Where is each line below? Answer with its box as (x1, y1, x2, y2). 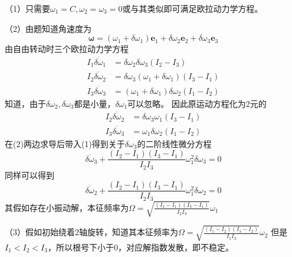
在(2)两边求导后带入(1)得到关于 (5, 137, 125, 149)
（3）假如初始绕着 (5, 226, 75, 238)
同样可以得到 (5, 168, 54, 181)
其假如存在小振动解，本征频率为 (5, 201, 129, 213)
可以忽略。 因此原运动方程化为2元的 (127, 97, 267, 109)
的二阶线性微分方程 (137, 137, 212, 149)
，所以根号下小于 (47, 240, 114, 253)
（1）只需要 (5, 2, 50, 14)
